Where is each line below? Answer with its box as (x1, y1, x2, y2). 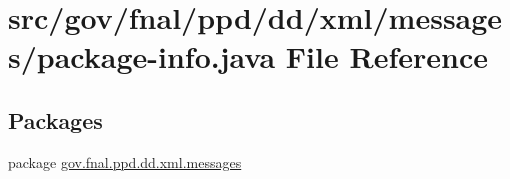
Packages (8, 104, 103, 135)
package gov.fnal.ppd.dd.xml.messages (8, 151, 242, 172)
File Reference (285, 36, 488, 77)
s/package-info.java (8, 36, 276, 77)
